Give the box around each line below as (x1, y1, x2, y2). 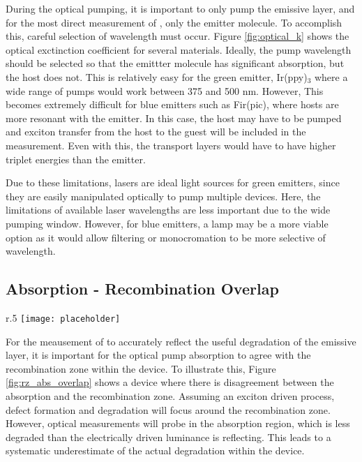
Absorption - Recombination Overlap (6, 278, 279, 299)
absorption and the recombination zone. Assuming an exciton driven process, (6, 388, 335, 403)
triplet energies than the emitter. (6, 151, 146, 166)
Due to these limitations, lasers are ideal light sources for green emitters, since (6, 175, 340, 190)
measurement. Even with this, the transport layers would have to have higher (6, 137, 336, 152)
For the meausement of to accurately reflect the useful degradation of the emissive (6, 334, 356, 348)
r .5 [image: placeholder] (6, 310, 121, 325)
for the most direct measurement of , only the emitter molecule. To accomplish (6, 15, 342, 29)
